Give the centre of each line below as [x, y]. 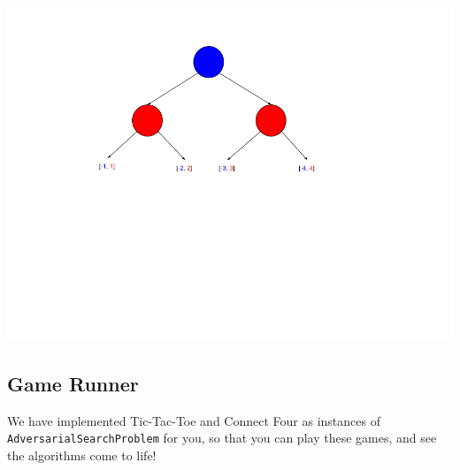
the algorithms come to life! [82, 455]
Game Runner [73, 383]
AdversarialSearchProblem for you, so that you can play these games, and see [222, 438]
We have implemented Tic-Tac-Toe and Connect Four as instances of [194, 420]
